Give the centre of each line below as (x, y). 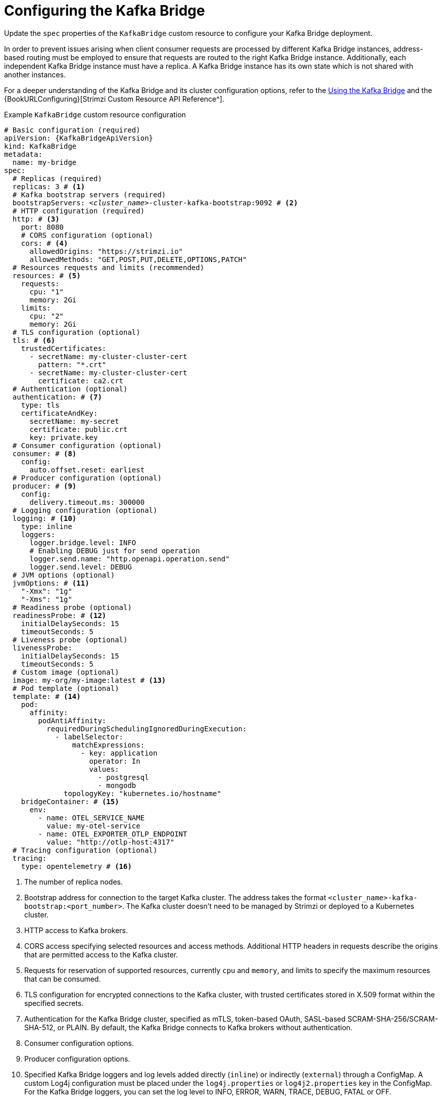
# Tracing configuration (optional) (85, 850)
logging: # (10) (44, 518)
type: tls (40, 405)
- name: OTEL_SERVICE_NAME (91, 818)
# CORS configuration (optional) (87, 235)
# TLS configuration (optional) (76, 332)
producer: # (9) (44, 486)
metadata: (23, 154)
